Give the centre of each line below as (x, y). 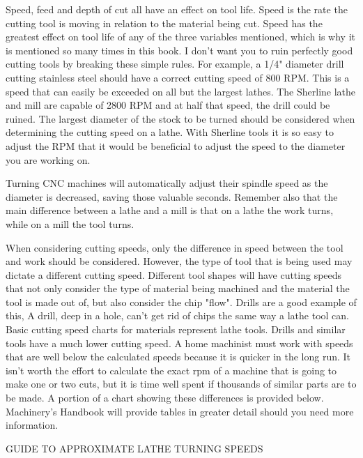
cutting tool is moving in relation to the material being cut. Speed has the (164, 23)
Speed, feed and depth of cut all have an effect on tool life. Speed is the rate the (177, 9)
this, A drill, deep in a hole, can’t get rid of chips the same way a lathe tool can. (178, 315)
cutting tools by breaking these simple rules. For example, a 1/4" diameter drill (175, 64)
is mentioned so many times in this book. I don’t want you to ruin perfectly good (179, 50)
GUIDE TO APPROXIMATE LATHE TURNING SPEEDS (134, 448)
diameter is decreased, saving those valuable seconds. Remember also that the (172, 196)
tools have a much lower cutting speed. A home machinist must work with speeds (179, 343)
